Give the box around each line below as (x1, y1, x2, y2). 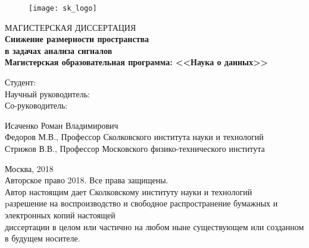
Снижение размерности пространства (5, 33, 149, 45)
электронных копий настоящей (5, 208, 116, 221)
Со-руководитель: (5, 99, 68, 112)
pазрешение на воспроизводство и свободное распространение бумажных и (5, 197, 278, 209)
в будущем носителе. (5, 232, 80, 244)
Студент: (5, 76, 36, 88)
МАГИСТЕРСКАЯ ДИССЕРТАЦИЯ (5, 21, 136, 33)
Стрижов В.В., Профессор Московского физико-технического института (5, 142, 265, 154)
